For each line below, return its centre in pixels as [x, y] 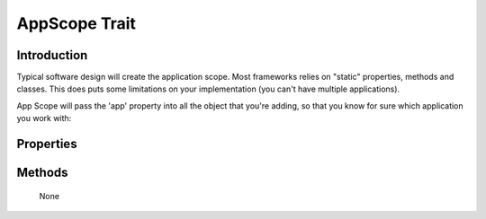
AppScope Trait [76, 23]
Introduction [52, 55]
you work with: [44, 118]
